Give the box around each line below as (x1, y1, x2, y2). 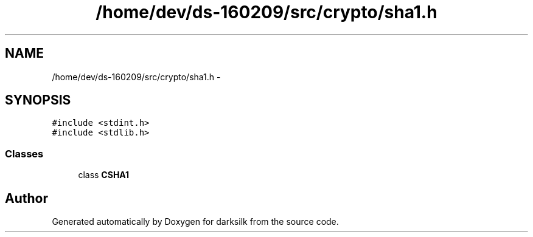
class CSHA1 (78, 170, 130, 180)
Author (5, 190, 48, 206)
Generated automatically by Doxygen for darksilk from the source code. (52, 216, 339, 227)
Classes (5, 147, 44, 160)
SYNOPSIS (5, 92, 71, 108)
